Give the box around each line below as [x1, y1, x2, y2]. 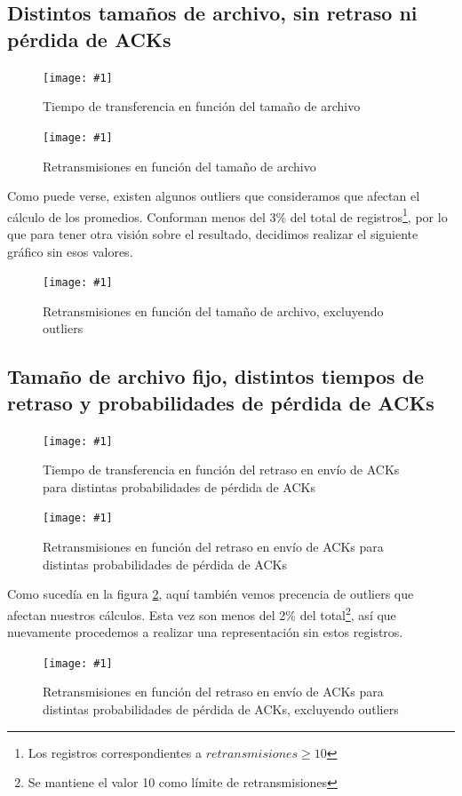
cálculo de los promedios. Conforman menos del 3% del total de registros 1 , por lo [7, 204, 448, 226]
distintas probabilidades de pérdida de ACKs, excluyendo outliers [43, 699, 399, 718]
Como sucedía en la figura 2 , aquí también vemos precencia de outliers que [7, 585, 414, 603]
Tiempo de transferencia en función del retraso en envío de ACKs [43, 460, 400, 479]
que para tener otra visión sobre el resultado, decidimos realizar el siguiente [7, 224, 418, 243]
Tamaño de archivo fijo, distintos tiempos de [7, 362, 425, 390]
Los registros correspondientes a [28, 743, 202, 761]
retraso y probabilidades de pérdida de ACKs [7, 388, 434, 416]
